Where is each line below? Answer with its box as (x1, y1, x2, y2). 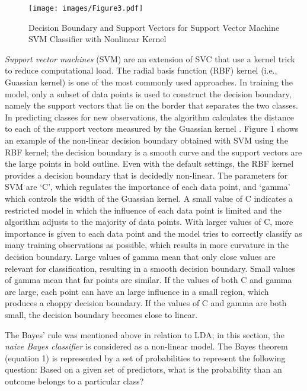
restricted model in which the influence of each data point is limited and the (5, 204, 282, 216)
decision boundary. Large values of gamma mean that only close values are (5, 250, 276, 262)
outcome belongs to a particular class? (5, 374, 144, 387)
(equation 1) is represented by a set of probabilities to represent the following (5, 351, 286, 364)
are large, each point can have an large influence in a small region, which (5, 285, 269, 297)
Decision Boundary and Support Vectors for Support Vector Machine (28, 21, 280, 33)
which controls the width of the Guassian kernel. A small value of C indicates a (5, 192, 293, 204)
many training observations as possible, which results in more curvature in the (5, 239, 289, 251)
